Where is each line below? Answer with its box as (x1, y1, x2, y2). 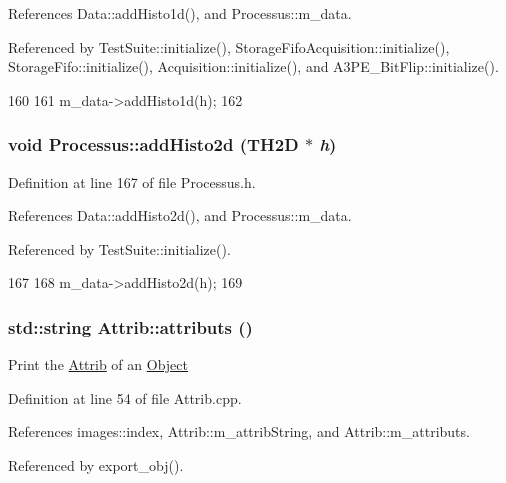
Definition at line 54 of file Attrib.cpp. (8, 387, 242, 408)
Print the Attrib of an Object (8, 354, 188, 375)
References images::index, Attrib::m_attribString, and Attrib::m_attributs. (8, 421, 470, 442)
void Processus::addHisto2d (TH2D (8, 132, 299, 157)
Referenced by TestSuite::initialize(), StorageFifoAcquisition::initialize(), (8, 36, 450, 57)
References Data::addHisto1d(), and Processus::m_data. (8, 3, 352, 23)
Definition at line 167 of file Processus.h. (8, 171, 256, 192)
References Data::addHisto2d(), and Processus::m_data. (8, 205, 352, 226)
